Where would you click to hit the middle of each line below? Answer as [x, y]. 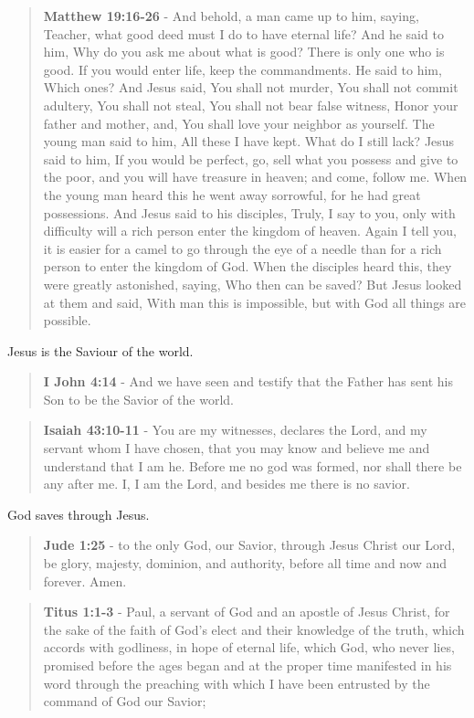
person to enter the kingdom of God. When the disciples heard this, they [248, 266]
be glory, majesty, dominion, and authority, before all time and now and [245, 563]
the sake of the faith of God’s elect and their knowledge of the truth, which [254, 629]
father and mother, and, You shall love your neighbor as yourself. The [239, 123]
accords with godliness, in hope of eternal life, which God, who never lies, [249, 647]
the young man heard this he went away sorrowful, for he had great [232, 194]
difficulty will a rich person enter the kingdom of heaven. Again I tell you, [250, 231]
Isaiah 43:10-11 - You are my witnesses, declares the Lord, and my [235, 430]
